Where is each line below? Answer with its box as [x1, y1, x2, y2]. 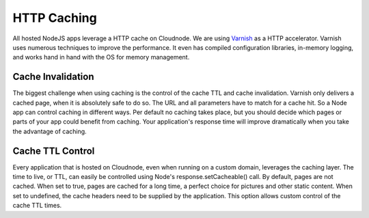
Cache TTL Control [12, 145, 95, 156]
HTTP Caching [12, 10, 97, 25]
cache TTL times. [12, 202, 62, 210]
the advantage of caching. [12, 127, 87, 135]
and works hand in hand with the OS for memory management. [12, 53, 190, 62]
